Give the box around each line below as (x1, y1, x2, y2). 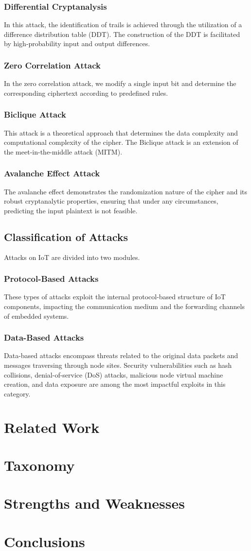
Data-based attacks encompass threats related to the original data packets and (4, 350, 238, 361)
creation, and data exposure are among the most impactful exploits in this (4, 379, 226, 389)
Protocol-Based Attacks (4, 273, 99, 285)
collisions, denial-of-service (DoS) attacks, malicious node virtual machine (4, 369, 223, 379)
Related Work (4, 417, 100, 437)
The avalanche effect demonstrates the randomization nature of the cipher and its (4, 186, 248, 196)
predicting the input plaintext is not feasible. (4, 205, 138, 215)
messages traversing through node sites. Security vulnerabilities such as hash (4, 360, 232, 370)
